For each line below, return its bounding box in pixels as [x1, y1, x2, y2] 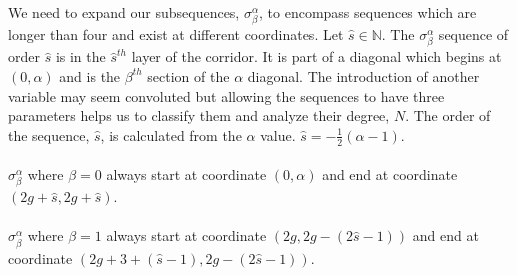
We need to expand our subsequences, [8, 2, 240, 22]
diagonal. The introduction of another [247, 65, 480, 86]
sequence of [438, 24, 509, 45]
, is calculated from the [100, 124, 242, 145]
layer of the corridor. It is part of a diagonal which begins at [131, 46, 502, 67]
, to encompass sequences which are [259, 2, 477, 22]
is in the [55, 46, 106, 67]
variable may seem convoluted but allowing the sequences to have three [8, 85, 445, 106]
